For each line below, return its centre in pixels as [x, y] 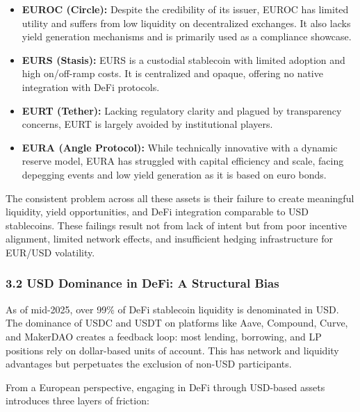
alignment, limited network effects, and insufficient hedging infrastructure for [170, 239]
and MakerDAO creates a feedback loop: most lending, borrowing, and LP [164, 336]
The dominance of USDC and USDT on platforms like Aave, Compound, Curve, [177, 323]
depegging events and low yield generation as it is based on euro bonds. [174, 174]
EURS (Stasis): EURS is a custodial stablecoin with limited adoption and [183, 59]
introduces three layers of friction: [77, 401]
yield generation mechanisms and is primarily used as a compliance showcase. [187, 36]
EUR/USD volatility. [50, 252]
